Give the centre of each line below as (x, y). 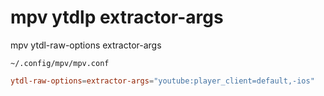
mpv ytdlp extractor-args (117, 17)
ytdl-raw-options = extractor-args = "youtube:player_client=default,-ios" (162, 81)
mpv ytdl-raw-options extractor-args (86, 45)
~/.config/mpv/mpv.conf (60, 63)
